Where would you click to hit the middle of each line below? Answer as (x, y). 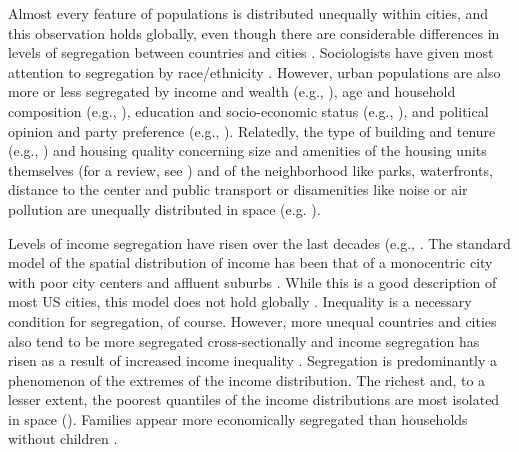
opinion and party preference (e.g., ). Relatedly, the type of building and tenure (252, 130)
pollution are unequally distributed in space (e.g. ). (164, 208)
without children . (63, 438)
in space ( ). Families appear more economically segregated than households (238, 418)
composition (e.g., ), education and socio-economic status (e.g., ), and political (248, 110)
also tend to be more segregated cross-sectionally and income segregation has (244, 340)
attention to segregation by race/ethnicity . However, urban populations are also (254, 71)
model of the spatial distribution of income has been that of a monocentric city (250, 262)
